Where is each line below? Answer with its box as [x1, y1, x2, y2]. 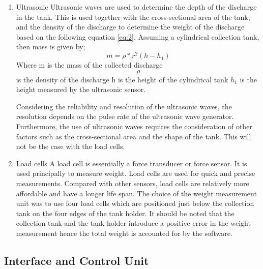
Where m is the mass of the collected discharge [16, 59, 163, 70]
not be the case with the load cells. [16, 141, 125, 152]
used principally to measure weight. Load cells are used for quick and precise [16, 168, 255, 178]
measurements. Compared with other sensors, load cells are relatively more [16, 177, 249, 188]
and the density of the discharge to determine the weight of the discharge [16, 21, 245, 32]
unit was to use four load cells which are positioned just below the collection [16, 198, 254, 208]
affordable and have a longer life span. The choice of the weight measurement [16, 188, 257, 198]
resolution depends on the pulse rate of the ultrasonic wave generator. [16, 111, 234, 122]
